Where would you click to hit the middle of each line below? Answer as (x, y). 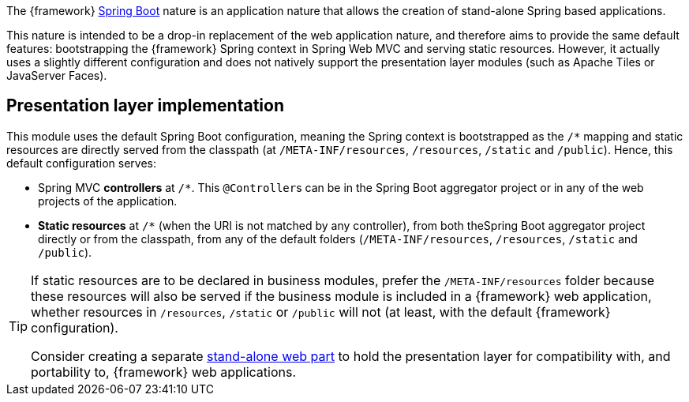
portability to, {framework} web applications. (164, 372)
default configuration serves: (81, 163)
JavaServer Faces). (57, 75)
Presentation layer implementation (145, 106)
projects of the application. (108, 201)
